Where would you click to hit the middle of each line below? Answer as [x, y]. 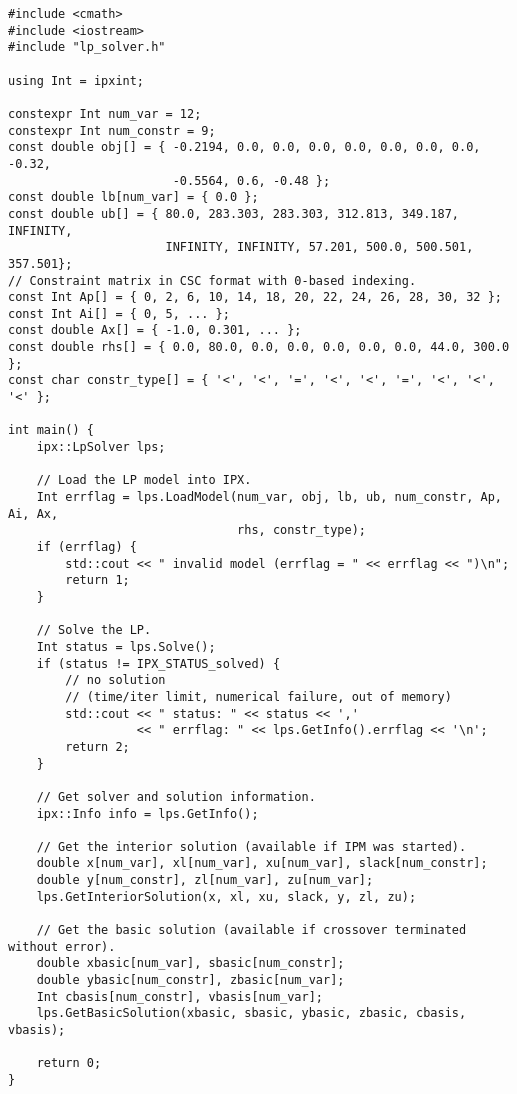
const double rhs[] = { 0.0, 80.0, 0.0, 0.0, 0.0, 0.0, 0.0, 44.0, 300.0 [259, 347]
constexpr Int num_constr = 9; [112, 130]
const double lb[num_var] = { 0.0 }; [133, 197]
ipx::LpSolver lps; [101, 447]
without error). [62, 946]
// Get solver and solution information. [176, 796]
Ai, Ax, [33, 513]
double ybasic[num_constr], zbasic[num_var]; [190, 980]
